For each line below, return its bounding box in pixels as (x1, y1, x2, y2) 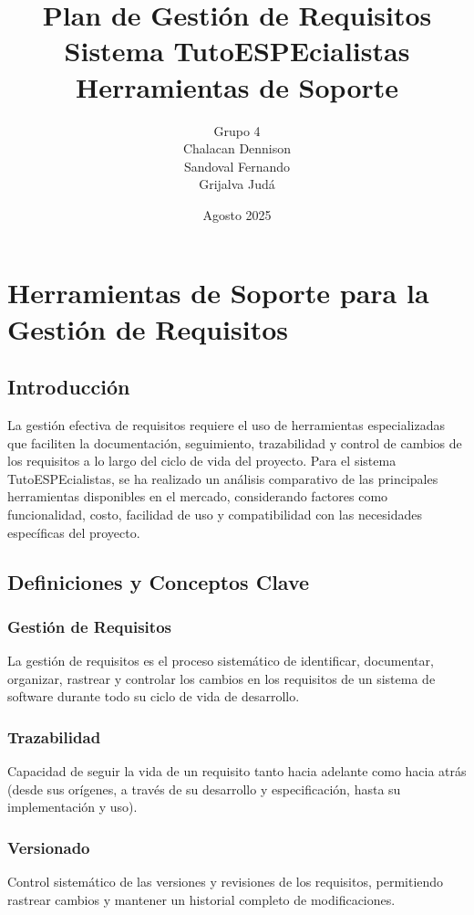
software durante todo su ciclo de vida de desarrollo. (7, 687, 300, 706)
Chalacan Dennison (182, 139, 292, 158)
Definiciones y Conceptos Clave (7, 567, 310, 595)
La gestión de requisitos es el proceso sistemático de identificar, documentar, (7, 651, 434, 670)
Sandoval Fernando (183, 156, 291, 175)
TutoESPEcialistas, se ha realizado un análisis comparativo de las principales (7, 468, 438, 488)
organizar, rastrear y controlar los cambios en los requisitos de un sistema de (7, 668, 436, 688)
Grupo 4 (213, 121, 261, 140)
